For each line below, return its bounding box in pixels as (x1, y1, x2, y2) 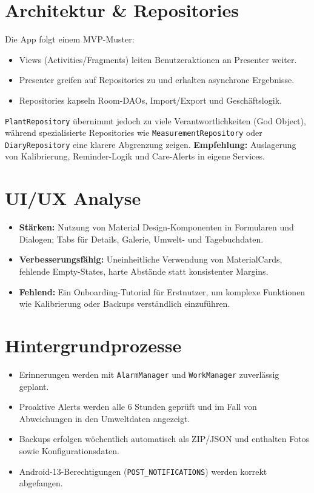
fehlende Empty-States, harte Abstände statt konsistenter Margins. (19, 264, 269, 277)
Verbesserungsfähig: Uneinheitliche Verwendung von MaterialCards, (19, 253, 282, 266)
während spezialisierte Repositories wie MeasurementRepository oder (5, 126, 262, 139)
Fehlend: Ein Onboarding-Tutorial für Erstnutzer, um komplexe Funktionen (19, 285, 306, 298)
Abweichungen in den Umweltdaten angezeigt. (19, 412, 190, 424)
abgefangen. (19, 477, 63, 489)
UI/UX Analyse (5, 186, 141, 210)
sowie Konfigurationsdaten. (19, 444, 119, 457)
